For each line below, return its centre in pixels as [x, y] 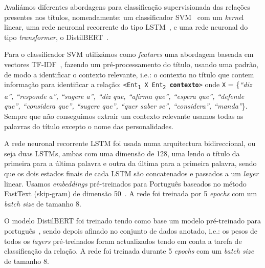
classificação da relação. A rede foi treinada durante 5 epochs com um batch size [129, 251]
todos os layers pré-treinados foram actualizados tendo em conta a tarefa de [123, 241]
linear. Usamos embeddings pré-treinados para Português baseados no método [125, 183]
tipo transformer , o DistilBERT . [57, 37]
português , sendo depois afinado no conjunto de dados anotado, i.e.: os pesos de [131, 230]
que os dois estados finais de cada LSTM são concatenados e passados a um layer [131, 173]
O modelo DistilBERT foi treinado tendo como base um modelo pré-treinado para [132, 221]
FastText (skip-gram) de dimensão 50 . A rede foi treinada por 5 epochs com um [131, 193]
